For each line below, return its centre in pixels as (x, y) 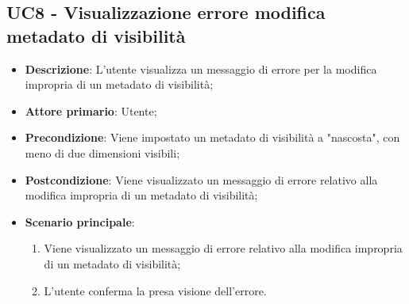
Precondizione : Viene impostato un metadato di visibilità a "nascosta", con (212, 137)
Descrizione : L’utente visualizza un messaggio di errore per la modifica (201, 68)
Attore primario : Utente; (91, 110)
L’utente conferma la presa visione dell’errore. (155, 290)
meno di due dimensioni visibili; (102, 152)
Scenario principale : (80, 221)
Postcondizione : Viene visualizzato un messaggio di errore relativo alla (201, 179)
